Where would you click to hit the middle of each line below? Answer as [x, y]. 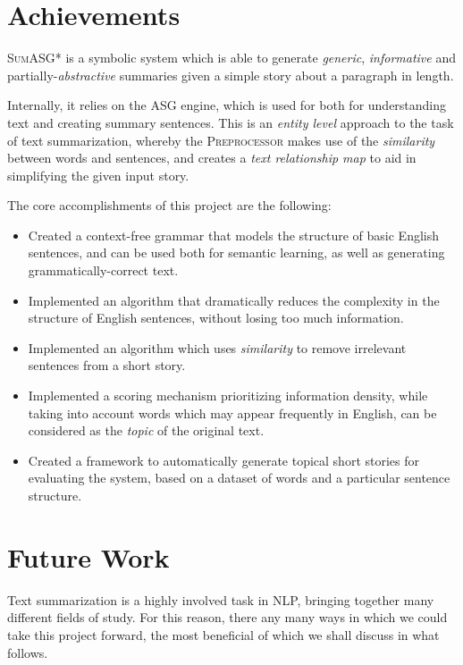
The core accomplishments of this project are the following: [169, 205]
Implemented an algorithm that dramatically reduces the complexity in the [234, 300]
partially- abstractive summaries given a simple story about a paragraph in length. [231, 75]
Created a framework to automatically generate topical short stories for [224, 460]
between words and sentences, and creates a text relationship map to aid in [212, 158]
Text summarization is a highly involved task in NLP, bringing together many [221, 599]
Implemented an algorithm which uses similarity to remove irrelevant [217, 347]
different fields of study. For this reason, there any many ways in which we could [227, 617]
